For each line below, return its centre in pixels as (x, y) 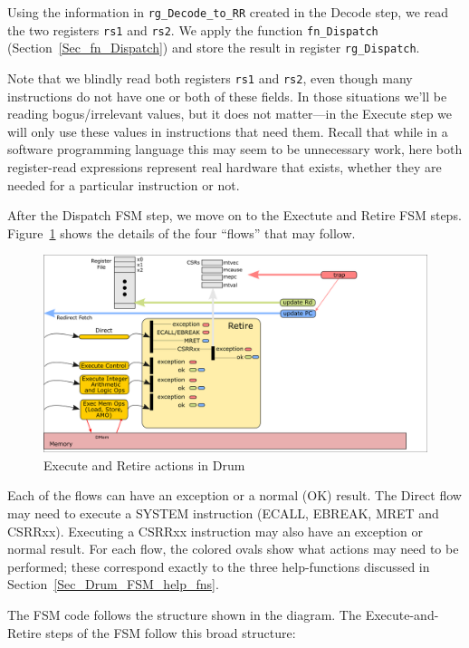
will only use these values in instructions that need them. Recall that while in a (228, 131)
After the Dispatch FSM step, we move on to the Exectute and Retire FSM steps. (234, 215)
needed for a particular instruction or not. (124, 184)
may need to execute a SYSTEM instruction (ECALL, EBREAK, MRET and (223, 513)
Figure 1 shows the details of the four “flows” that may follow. (182, 232)
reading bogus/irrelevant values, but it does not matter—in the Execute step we (230, 114)
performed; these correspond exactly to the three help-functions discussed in (219, 566)
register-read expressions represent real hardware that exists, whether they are (225, 167)
